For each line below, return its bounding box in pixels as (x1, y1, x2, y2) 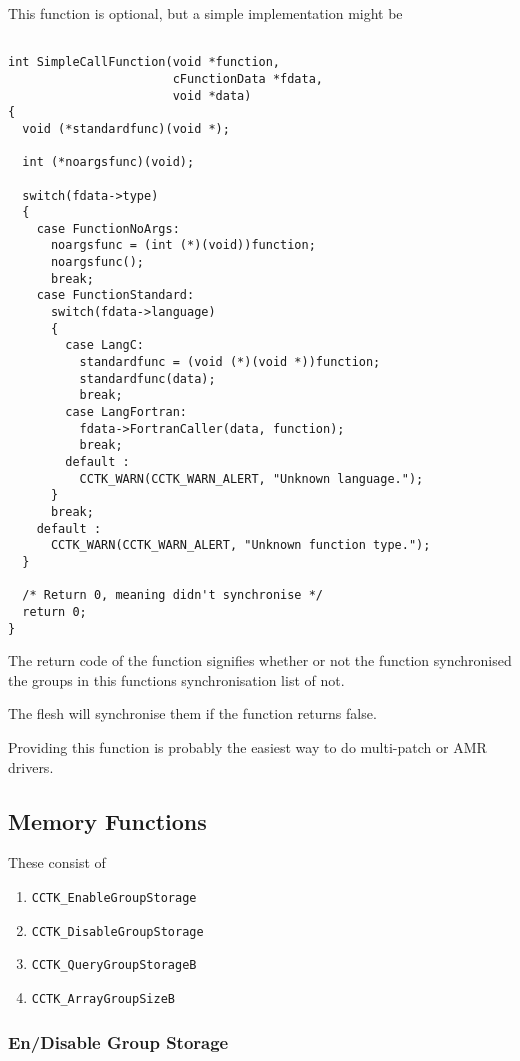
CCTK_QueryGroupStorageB (31, 958, 197, 973)
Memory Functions (8, 805, 207, 836)
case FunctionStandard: (36, 288, 195, 303)
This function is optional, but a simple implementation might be (8, 3, 403, 23)
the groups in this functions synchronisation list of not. (8, 669, 345, 690)
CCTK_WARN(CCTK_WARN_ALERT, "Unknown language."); (79, 471, 424, 486)
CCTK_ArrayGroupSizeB (31, 991, 175, 1006)
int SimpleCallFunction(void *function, (8, 55, 281, 70)
